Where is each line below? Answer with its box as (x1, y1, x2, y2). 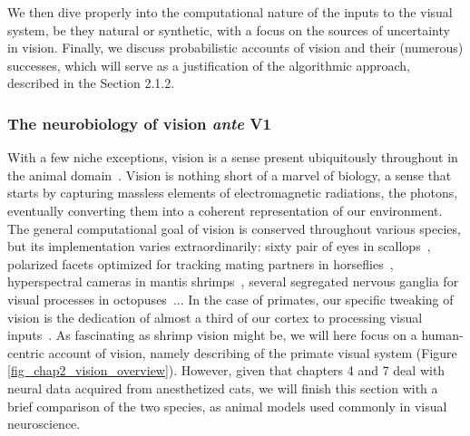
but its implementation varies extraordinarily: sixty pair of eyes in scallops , (7, 237, 431, 256)
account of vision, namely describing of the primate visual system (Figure (48, 343, 457, 362)
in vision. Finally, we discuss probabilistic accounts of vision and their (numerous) (7, 38, 464, 57)
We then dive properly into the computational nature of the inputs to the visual (7, 3, 453, 21)
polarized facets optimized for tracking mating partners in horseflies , (7, 254, 394, 273)
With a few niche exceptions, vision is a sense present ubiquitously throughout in (7, 148, 458, 167)
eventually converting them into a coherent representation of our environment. (7, 200, 443, 219)
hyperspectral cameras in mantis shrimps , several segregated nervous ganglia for (7, 272, 459, 291)
